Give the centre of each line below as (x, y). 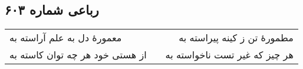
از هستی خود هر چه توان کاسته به (78, 55)
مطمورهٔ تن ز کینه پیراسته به (236, 38)
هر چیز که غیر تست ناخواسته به (229, 55)
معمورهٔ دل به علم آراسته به (66, 38)
